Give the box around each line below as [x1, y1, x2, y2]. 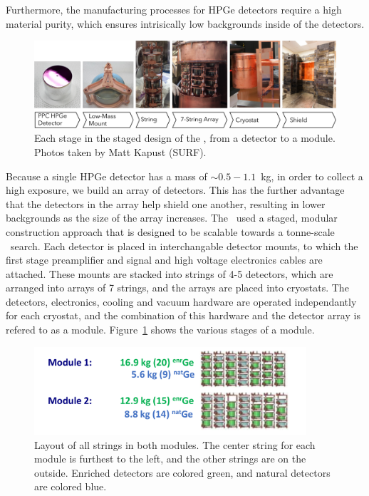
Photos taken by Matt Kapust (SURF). [34, 144, 207, 159]
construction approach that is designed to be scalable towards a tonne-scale [6, 224, 335, 239]
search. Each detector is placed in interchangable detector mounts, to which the [10, 238, 358, 253]
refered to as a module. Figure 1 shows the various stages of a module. [6, 322, 315, 337]
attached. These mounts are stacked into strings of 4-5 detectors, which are [6, 266, 333, 281]
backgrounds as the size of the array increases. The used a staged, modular [6, 210, 338, 225]
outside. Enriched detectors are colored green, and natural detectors [34, 465, 331, 480]
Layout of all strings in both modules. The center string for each [34, 437, 316, 452]
